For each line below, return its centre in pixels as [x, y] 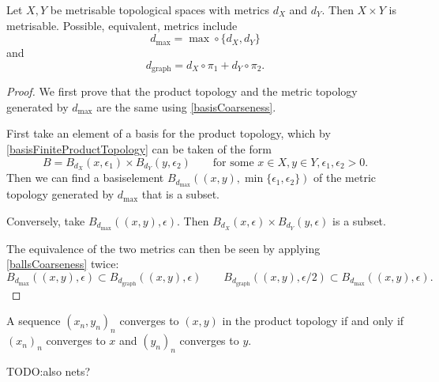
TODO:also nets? [49, 371]
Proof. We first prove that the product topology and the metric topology [182, 91]
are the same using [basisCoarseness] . [186, 106]
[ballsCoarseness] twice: [63, 264]
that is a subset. [181, 194]
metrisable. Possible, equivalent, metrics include [122, 25]
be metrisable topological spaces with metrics [159, 9]
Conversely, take [46, 220]
